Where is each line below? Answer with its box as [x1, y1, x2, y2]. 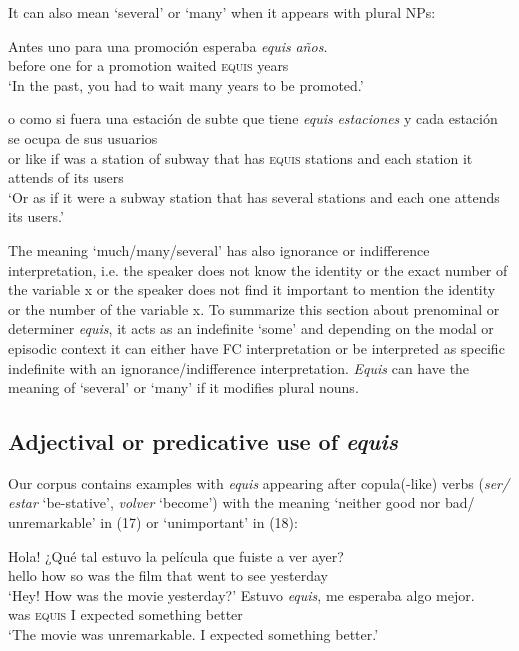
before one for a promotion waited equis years [8, 55, 289, 76]
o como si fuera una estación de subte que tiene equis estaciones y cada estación [8, 108, 498, 129]
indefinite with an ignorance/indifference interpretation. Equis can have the [8, 357, 470, 378]
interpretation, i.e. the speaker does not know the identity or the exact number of [8, 259, 508, 280]
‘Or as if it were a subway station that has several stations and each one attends [8, 186, 500, 207]
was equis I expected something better [8, 604, 243, 625]
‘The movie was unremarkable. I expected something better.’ [8, 624, 379, 645]
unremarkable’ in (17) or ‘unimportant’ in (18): [8, 512, 298, 533]
